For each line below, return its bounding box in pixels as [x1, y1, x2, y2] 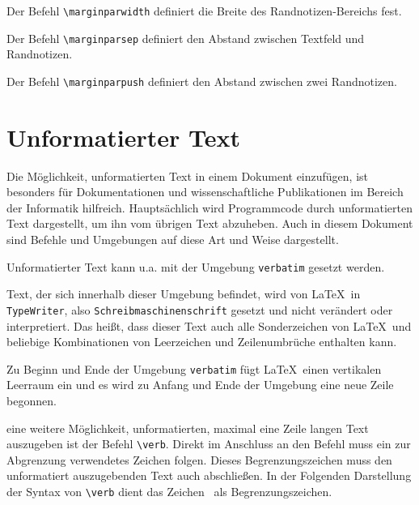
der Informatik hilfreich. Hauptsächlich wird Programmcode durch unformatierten [6, 199, 413, 216]
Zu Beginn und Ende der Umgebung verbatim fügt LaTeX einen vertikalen [6, 360, 382, 377]
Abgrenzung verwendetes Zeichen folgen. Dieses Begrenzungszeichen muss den [6, 451, 392, 468]
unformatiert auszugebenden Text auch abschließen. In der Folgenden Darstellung [6, 467, 412, 484]
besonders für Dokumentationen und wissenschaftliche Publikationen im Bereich [6, 183, 404, 200]
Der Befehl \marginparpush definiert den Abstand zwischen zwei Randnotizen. [6, 72, 397, 89]
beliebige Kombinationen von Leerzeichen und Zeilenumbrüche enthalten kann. [6, 333, 397, 350]
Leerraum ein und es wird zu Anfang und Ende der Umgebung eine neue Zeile [6, 376, 394, 393]
